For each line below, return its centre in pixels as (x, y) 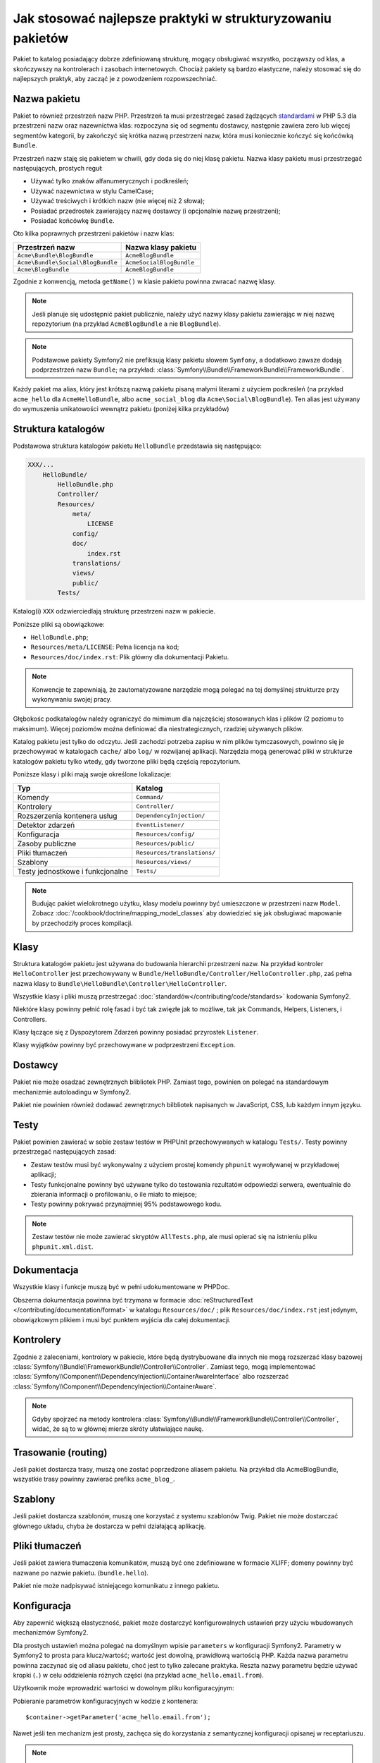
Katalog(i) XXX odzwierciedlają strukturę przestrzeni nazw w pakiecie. (114, 611)
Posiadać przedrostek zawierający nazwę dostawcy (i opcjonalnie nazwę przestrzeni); (156, 211)
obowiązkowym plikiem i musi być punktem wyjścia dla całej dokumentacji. (122, 1319)
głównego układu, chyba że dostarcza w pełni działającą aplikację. (109, 1526)
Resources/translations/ (176, 853)
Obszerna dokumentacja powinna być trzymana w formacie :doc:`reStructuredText (133, 1300)
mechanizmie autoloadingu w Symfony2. (72, 1092)
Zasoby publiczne (47, 843)
